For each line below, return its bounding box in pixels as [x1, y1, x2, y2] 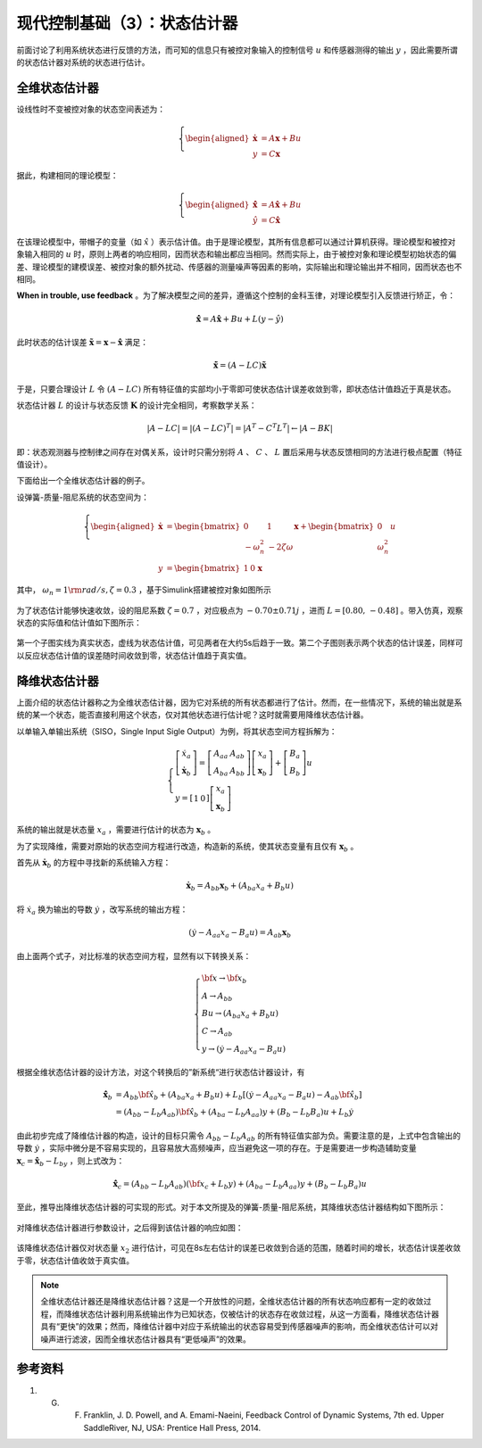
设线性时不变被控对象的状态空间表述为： [16, 103, 165, 114]
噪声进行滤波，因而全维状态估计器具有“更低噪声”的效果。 [40, 1334, 252, 1345]
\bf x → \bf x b [201, 972, 247, 985]
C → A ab [201, 1026, 233, 1038]
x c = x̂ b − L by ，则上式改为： [16, 1155, 125, 1168]
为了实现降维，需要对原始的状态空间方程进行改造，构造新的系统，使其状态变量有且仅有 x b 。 [16, 840, 359, 854]
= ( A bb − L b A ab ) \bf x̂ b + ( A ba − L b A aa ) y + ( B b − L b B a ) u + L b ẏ [115, 1107, 354, 1120]
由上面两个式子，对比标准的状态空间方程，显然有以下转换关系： [16, 950, 252, 961]
